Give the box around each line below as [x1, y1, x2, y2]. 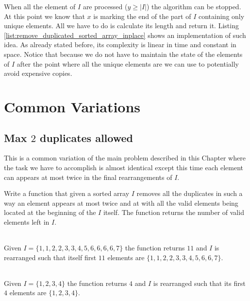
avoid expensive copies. [4, 68, 72, 78]
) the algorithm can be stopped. [146, 1, 241, 11]
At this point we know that [4, 11, 85, 21]
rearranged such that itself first [4, 252, 97, 262]
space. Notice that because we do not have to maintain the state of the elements [4, 49, 243, 59]
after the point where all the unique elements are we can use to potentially [17, 58, 239, 69]
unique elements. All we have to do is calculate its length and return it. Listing [4, 20, 239, 31]
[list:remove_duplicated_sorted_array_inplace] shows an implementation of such [4, 30, 246, 40]
